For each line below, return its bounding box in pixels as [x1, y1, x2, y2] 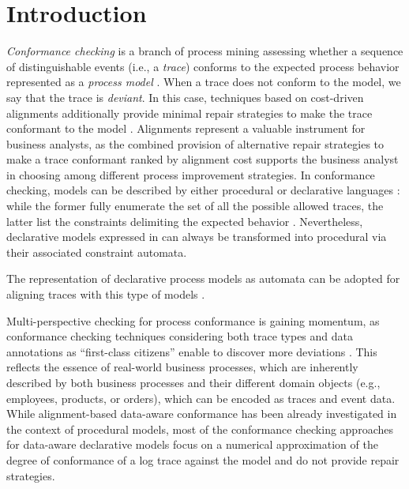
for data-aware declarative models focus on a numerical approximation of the [6, 436, 378, 453]
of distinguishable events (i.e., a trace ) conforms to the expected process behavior [6, 58, 400, 74]
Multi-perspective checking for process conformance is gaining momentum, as [6, 312, 380, 329]
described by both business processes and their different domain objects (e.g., [6, 374, 381, 390]
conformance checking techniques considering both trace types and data [6, 328, 354, 344]
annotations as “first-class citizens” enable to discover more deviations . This [6, 343, 377, 359]
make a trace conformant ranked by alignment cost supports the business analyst [6, 151, 399, 167]
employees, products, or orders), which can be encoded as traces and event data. [6, 389, 396, 406]
